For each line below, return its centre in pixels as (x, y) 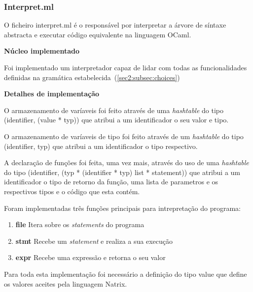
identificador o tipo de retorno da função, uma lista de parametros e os (111, 182)
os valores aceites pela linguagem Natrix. (66, 283)
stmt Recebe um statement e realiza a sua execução (94, 241)
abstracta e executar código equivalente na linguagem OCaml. (98, 34)
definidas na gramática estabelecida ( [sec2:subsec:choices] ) (92, 77)
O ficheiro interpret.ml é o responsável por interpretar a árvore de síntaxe (115, 25)
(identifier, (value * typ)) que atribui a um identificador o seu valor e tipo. (116, 120)
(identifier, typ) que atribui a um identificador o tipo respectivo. (101, 146)
